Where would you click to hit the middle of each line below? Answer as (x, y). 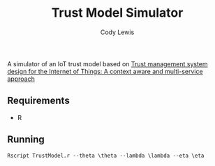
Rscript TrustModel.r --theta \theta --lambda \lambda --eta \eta (106, 156)
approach (21, 79)
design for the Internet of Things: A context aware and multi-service (105, 71)
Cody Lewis (117, 32)
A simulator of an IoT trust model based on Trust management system (107, 63)
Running (26, 140)
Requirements (38, 101)
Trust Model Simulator (117, 13)
